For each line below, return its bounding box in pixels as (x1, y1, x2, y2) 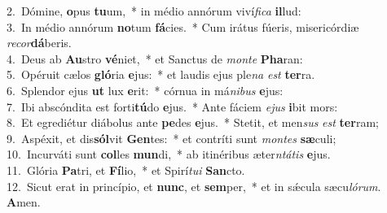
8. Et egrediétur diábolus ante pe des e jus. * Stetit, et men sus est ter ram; (7, 114, 379, 131)
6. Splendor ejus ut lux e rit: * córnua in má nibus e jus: (7, 81, 284, 98)
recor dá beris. (7, 34, 72, 51)
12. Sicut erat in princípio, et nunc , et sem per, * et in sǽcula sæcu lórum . (7, 177, 381, 194)
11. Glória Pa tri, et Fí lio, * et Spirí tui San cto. (7, 161, 245, 178)
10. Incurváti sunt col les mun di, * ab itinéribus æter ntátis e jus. (7, 146, 331, 163)
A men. (7, 193, 41, 211)
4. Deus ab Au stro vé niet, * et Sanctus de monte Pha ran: (7, 50, 303, 67)
